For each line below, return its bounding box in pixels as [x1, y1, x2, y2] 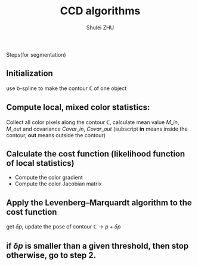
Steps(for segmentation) [6, 51, 67, 58]
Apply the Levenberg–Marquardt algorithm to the [6, 197, 192, 208]
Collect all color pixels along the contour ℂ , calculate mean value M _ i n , [6, 118, 180, 126]
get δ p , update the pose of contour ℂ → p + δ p [6, 223, 121, 230]
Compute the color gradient [14, 174, 83, 181]
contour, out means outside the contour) [6, 131, 106, 138]
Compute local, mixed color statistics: [6, 103, 150, 113]
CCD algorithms [60, 4, 141, 18]
